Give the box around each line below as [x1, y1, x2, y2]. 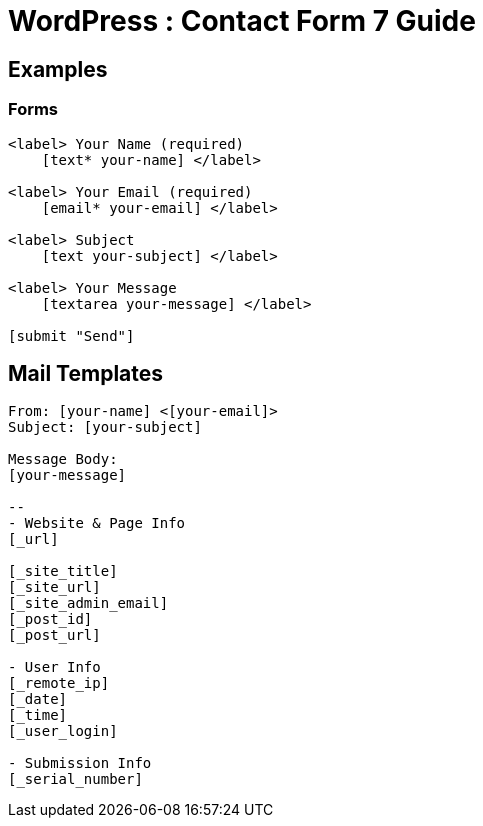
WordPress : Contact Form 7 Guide [8, 4, 476, 38]
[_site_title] [8, 563, 118, 580]
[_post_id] [8, 611, 93, 628]
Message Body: [8, 451, 118, 468]
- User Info [8, 659, 101, 676]
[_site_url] [8, 579, 101, 596]
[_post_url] [8, 627, 101, 644]
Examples [8, 56, 108, 82]
